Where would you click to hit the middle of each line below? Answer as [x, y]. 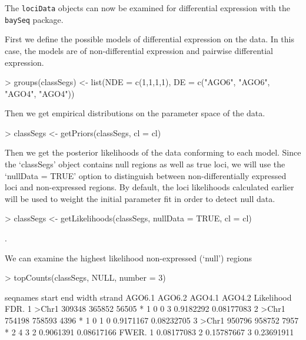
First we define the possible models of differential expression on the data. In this [150, 39]
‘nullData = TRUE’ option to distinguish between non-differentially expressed [146, 175]
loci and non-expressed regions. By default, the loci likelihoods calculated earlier [149, 187]
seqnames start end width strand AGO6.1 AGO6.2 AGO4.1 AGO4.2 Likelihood [148, 297]
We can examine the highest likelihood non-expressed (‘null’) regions [129, 257]
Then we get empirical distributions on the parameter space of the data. [135, 113]
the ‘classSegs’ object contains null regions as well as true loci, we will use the [145, 164]
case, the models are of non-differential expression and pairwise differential [139, 50]
